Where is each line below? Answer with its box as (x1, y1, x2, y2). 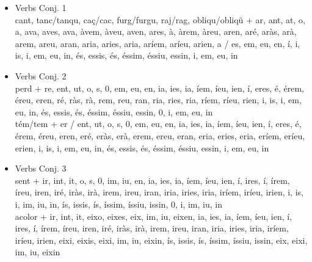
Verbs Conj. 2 (15, 69, 67, 82)
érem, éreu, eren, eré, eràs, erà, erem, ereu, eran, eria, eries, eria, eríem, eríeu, (15, 129, 305, 142)
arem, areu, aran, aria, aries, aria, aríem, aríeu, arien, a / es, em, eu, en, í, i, (15, 37, 300, 49)
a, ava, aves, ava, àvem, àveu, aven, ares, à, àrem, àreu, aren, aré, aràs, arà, (15, 25, 297, 38)
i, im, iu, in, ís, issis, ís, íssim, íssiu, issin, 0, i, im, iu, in (15, 197, 222, 210)
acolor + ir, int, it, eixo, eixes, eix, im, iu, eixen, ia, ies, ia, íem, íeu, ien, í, (15, 209, 292, 222)
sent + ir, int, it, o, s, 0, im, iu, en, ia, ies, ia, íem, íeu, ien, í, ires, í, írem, (15, 173, 290, 186)
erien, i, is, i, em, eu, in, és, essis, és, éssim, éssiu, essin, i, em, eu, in (15, 141, 269, 154)
